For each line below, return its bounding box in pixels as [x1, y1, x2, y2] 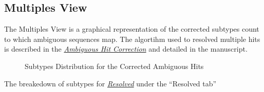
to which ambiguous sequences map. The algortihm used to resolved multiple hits [4, 33, 260, 44]
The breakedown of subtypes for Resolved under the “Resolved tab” [4, 78, 217, 88]
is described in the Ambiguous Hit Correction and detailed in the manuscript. [4, 43, 248, 54]
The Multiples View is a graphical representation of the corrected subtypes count [4, 24, 259, 34]
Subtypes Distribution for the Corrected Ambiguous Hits [25, 60, 204, 71]
